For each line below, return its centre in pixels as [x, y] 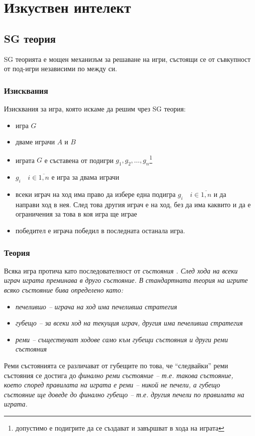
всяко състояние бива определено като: [64, 290]
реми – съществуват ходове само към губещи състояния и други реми [122, 339]
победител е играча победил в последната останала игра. [100, 230]
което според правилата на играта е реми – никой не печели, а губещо [112, 385]
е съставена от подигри [79, 160]
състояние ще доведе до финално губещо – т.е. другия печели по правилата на [124, 394]
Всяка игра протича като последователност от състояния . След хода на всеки [121, 270]
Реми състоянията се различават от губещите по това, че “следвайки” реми [116, 365]
